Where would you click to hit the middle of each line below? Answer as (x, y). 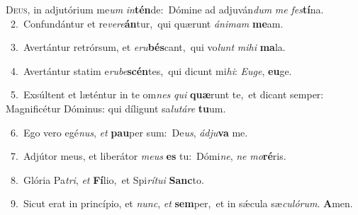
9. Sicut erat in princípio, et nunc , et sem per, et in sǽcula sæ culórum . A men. (181, 203)
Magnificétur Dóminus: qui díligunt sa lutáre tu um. (116, 108)
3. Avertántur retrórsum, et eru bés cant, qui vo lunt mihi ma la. (148, 47)
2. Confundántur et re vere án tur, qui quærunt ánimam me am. (147, 23)
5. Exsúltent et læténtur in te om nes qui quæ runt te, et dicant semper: (167, 94)
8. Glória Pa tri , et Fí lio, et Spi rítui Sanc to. (107, 179)
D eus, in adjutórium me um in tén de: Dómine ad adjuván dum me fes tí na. (165, 9)
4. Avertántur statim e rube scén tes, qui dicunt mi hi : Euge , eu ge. (151, 70)
